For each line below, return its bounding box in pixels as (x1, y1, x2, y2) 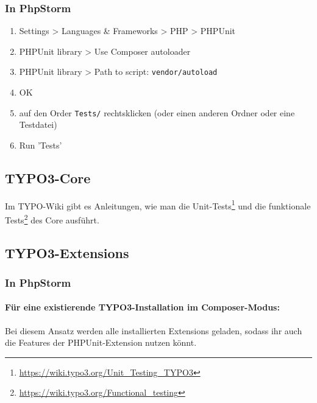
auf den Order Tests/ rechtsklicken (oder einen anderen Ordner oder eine (19, 106, 295, 119)
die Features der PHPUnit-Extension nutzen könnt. (5, 336, 197, 349)
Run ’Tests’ (19, 138, 62, 151)
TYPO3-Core (5, 168, 91, 187)
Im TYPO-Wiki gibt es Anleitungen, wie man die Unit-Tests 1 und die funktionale (5, 197, 311, 212)
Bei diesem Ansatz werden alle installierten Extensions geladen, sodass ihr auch (5, 324, 302, 337)
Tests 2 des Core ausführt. (5, 211, 99, 226)
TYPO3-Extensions (5, 243, 129, 262)
